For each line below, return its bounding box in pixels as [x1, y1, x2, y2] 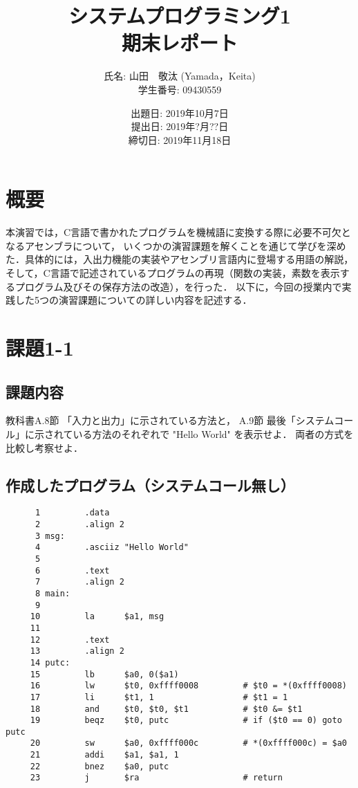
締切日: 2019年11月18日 [128, 132, 232, 147]
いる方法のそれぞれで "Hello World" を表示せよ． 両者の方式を [73, 426, 354, 441]
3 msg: [35, 531, 65, 541]
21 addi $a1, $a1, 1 [30, 750, 179, 760]
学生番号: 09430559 [138, 82, 222, 96]
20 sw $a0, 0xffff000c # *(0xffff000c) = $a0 [30, 738, 347, 749]
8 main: [35, 588, 70, 598]
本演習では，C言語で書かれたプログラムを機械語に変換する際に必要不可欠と [6, 225, 351, 239]
